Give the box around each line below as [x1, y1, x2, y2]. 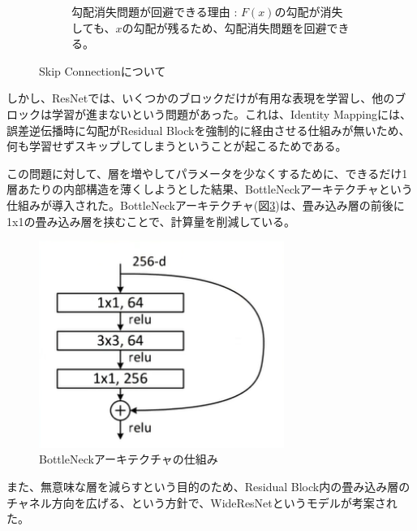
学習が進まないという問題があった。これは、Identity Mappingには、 [51, 105, 411, 122]
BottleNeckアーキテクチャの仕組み [39, 450, 218, 468]
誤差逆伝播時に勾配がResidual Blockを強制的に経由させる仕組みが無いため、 [6, 121, 411, 138]
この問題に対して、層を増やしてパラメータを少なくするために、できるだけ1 [6, 164, 408, 181]
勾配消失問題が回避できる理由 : [71, 3, 238, 20]
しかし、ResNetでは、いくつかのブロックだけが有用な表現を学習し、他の [6, 89, 395, 107]
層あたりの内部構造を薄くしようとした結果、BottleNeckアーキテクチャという [6, 181, 413, 198]
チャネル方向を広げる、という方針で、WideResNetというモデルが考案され [6, 494, 398, 511]
